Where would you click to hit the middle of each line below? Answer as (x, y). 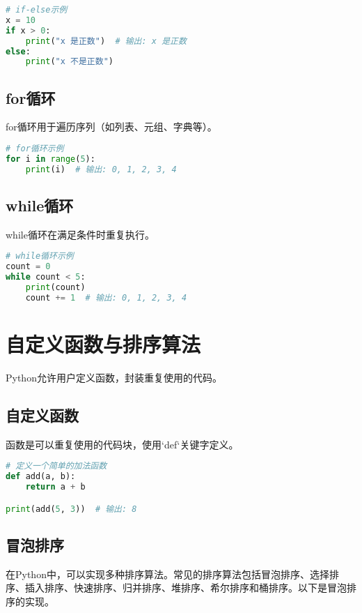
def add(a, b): (41, 477)
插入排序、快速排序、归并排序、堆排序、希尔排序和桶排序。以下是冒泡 (186, 588)
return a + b (55, 487)
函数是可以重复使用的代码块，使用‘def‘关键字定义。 (122, 444)
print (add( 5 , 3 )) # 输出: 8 (71, 509)
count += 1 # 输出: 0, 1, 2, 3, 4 (106, 297)
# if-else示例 (37, 10)
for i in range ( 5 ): (50, 159)
